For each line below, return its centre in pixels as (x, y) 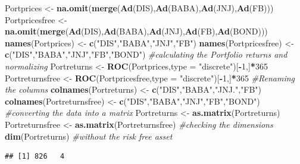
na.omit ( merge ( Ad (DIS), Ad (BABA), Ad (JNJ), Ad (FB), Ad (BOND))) (136, 31)
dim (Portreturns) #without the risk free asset (89, 136)
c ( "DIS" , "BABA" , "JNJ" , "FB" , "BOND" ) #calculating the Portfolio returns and (146, 54)
